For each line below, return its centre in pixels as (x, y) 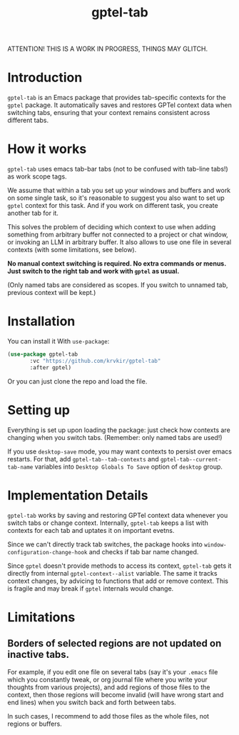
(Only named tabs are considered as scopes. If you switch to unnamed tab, (118, 285)
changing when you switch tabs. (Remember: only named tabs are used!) (115, 437)
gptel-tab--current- (191, 459)
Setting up (39, 410)
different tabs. (28, 120)
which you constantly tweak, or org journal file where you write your (108, 679)
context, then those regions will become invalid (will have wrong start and (116, 694)
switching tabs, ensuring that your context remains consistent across (109, 113)
